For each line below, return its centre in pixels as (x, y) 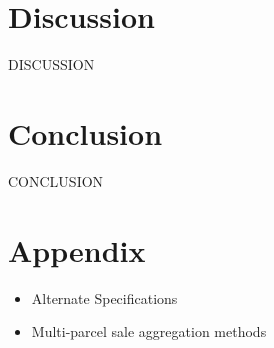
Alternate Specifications (104, 297)
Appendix (77, 249)
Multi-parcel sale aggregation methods (149, 331)
